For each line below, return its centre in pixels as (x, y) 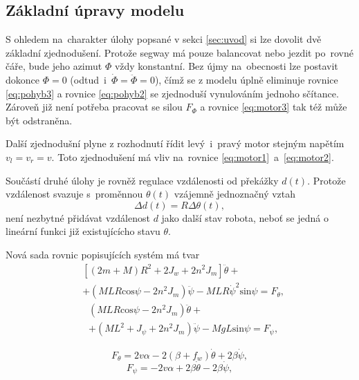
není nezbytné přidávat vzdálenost (78, 217)
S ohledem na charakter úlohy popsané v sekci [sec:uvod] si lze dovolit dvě (164, 39)
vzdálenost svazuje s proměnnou (74, 194)
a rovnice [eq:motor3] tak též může (274, 107)
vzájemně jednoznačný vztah (235, 194)
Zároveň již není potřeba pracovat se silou (94, 107)
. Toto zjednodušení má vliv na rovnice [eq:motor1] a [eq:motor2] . (193, 156)
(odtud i (88, 79)
